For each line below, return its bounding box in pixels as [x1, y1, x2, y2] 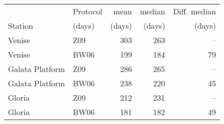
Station [8, 20, 33, 31]
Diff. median [173, 5, 216, 17]
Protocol [73, 5, 103, 17]
